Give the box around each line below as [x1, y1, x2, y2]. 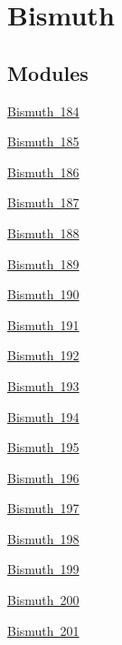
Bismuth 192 [7, 346, 80, 365]
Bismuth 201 [7, 620, 80, 640]
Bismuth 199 [7, 559, 80, 579]
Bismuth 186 [7, 162, 80, 181]
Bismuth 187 [7, 193, 80, 212]
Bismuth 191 [7, 315, 80, 334]
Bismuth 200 [7, 590, 80, 610]
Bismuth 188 [7, 223, 80, 242]
